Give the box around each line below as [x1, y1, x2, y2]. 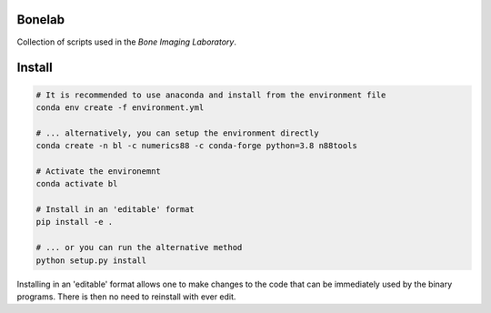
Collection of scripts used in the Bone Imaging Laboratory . [16, 36, 236, 47]
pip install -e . [35, 217, 114, 227]
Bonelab [16, 12, 65, 27]
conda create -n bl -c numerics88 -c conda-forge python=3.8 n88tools [35, 141, 358, 151]
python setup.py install [35, 255, 147, 266]
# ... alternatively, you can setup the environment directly [35, 127, 319, 138]
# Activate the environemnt [35, 166, 161, 177]
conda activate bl [35, 178, 118, 189]
